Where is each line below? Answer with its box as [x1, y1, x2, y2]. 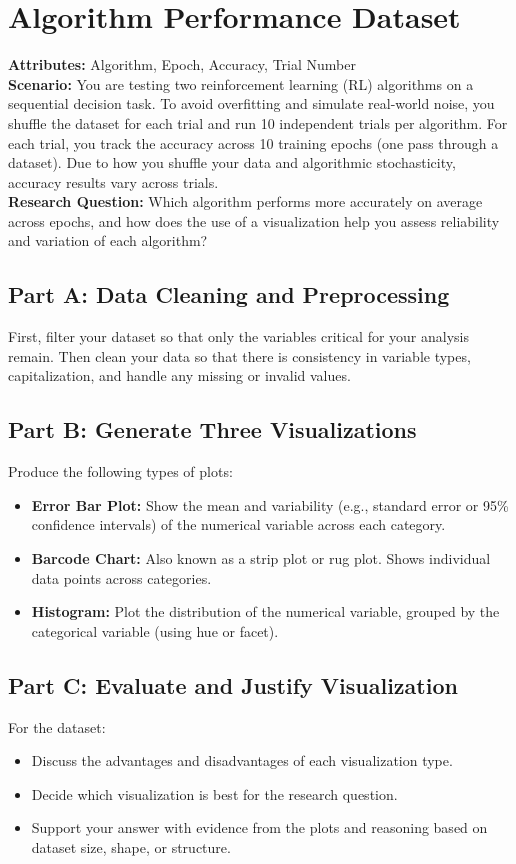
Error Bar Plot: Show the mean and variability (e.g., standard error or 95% [31, 494, 509, 515]
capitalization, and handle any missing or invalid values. [8, 365, 351, 386]
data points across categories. [31, 567, 212, 588]
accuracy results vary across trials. [8, 171, 219, 192]
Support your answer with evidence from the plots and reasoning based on [31, 817, 488, 838]
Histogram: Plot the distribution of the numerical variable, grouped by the [31, 601, 500, 622]
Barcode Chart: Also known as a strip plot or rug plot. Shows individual [31, 548, 491, 569]
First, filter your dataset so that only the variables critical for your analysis [8, 326, 470, 347]
